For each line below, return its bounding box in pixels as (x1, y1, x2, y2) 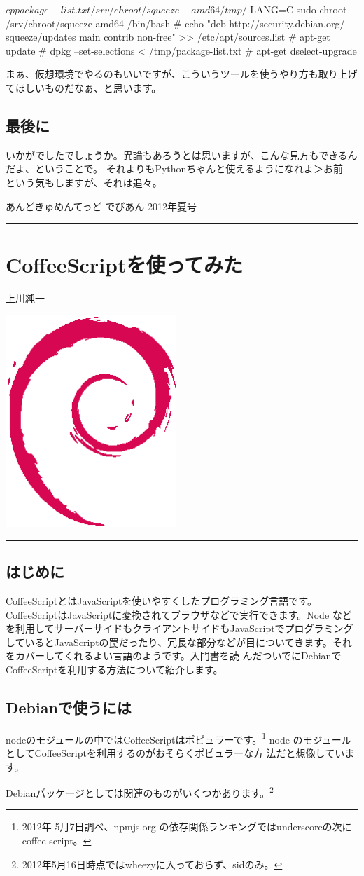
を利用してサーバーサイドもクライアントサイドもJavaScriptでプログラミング (6, 621, 353, 636)
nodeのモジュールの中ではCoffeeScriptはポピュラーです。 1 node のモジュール (6, 730, 351, 746)
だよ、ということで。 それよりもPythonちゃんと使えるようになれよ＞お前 (6, 161, 343, 176)
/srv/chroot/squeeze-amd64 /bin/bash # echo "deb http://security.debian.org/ (6, 15, 345, 30)
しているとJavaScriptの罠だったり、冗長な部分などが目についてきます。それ (6, 634, 352, 649)
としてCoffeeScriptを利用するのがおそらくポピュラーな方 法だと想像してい (6, 746, 345, 760)
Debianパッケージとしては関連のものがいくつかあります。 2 (6, 783, 274, 800)
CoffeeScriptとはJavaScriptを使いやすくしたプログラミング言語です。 (6, 594, 317, 608)
